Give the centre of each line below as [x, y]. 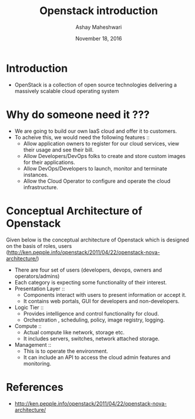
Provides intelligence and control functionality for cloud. [91, 313]
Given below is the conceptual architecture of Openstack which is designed [97, 240]
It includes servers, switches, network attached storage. [91, 338]
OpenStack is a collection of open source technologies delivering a [96, 85]
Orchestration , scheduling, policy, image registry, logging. [94, 320]
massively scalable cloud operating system [67, 91]
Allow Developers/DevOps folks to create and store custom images [105, 156]
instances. [36, 175]
